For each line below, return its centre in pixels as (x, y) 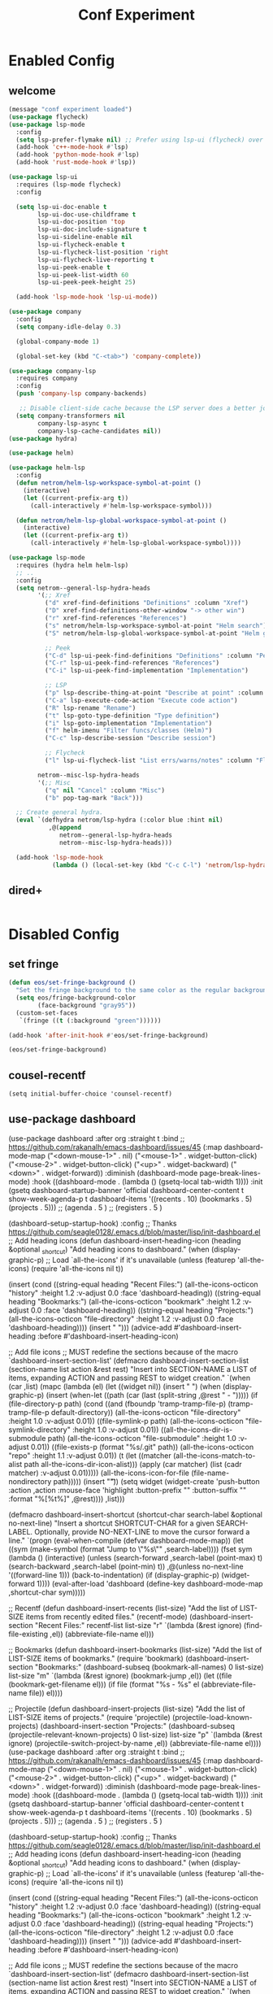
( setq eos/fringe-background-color (76, 998)
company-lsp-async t (72, 423)
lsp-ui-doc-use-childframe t (87, 214)
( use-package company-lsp (52, 371)
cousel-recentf (47, 1075)
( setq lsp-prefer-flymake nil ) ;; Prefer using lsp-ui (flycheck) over (140, 140)
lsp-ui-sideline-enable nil (85, 237)
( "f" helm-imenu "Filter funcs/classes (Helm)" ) (128, 731)
